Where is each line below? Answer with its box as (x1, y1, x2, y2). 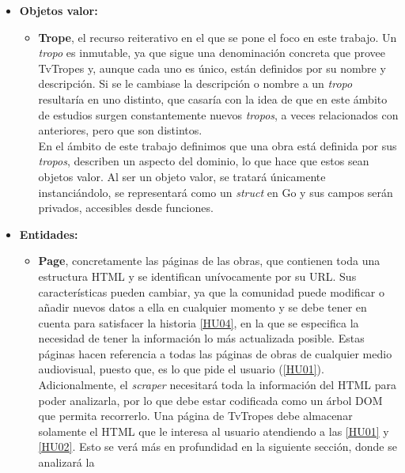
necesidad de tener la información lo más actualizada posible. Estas (38, 330, 365, 346)
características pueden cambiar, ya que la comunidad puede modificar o (38, 283, 385, 300)
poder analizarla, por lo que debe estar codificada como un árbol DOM (38, 392, 383, 408)
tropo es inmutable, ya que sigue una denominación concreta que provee (38, 44, 385, 61)
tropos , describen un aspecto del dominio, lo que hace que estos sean (38, 153, 369, 169)
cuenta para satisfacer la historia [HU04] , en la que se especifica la (38, 314, 359, 331)
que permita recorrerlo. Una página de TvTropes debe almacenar (38, 407, 353, 424)
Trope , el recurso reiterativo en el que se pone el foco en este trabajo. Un (38, 28, 397, 45)
